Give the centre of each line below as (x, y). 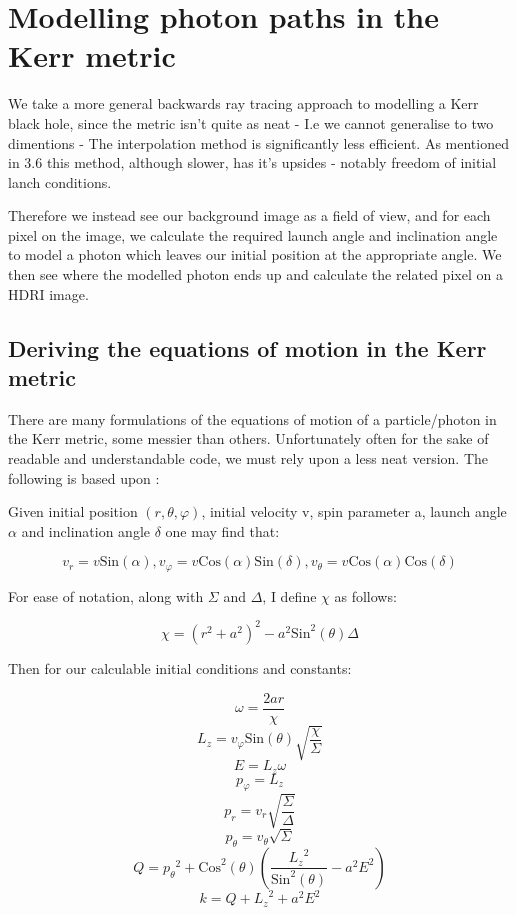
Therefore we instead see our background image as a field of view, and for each (249, 215)
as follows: (365, 595)
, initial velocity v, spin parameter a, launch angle (354, 511)
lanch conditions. (60, 181)
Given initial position (73, 511)
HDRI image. (48, 293)
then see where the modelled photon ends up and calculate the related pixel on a (255, 274)
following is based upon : (84, 477)
